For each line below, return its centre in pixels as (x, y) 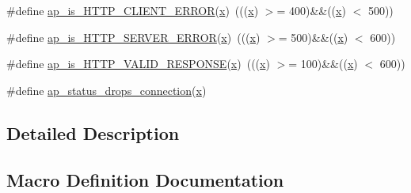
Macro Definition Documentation (145, 179)
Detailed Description (93, 132)
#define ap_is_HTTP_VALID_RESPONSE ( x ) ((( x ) (138, 64)
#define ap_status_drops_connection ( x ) (107, 90)
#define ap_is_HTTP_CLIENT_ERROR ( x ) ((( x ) (133, 10)
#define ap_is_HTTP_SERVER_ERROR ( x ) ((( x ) (133, 37)
